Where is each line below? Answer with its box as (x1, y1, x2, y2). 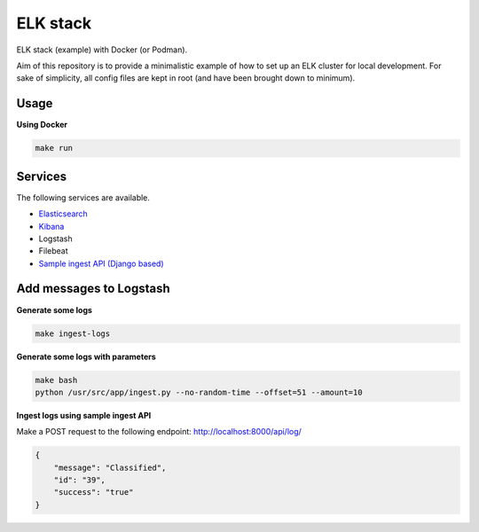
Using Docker (16, 120, 68, 130)
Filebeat (38, 246, 68, 256)
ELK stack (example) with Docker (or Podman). (16, 44, 188, 55)
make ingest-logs (35, 328, 111, 339)
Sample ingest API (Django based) (38, 258, 164, 269)
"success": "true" (53, 488, 134, 497)
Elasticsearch (38, 208, 88, 219)
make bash (35, 375, 78, 385)
